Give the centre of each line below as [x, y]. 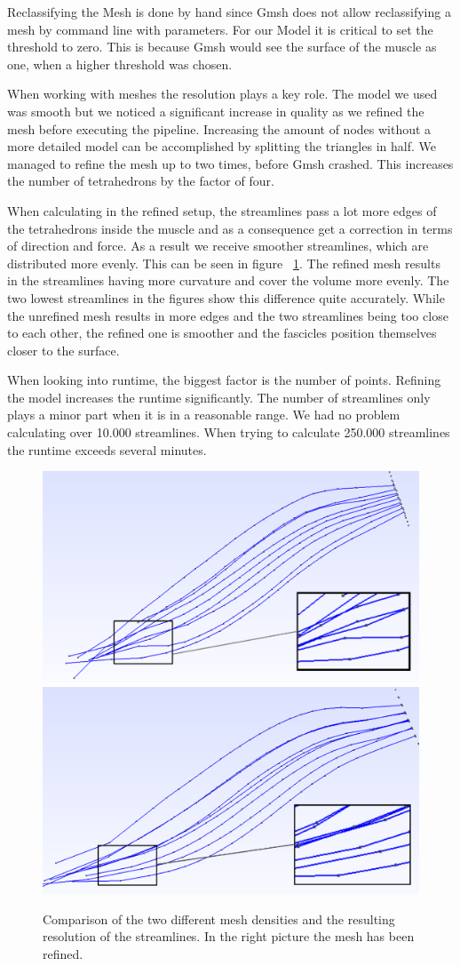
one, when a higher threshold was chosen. [120, 64]
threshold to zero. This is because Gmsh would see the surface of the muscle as [222, 47]
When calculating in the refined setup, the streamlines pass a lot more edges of [222, 210]
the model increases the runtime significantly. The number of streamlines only [219, 397]
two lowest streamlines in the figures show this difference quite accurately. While [226, 297]
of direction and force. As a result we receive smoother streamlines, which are [218, 246]
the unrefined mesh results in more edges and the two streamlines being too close [228, 315]
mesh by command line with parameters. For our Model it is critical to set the [220, 29]
